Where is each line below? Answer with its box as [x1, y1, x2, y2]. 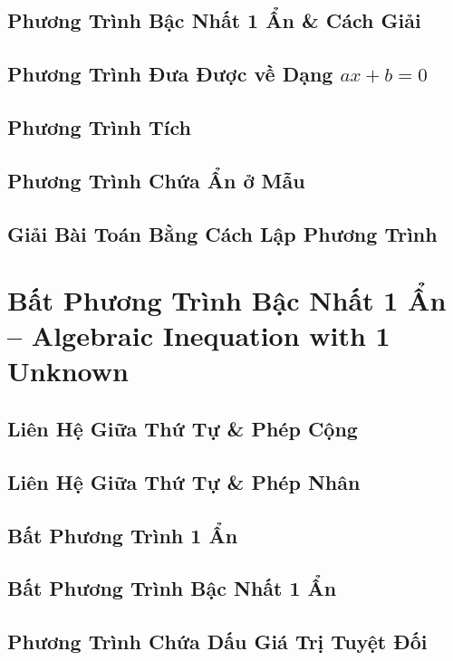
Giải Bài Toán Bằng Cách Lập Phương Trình [7, 219, 438, 247]
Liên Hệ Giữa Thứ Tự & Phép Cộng [7, 415, 358, 443]
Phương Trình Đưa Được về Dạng [7, 60, 333, 88]
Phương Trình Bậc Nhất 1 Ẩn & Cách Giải [7, 6, 421, 34]
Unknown [7, 352, 129, 389]
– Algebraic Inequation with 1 [7, 317, 390, 354]
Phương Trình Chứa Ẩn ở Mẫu [7, 166, 305, 194]
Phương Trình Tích [7, 112, 191, 140]
